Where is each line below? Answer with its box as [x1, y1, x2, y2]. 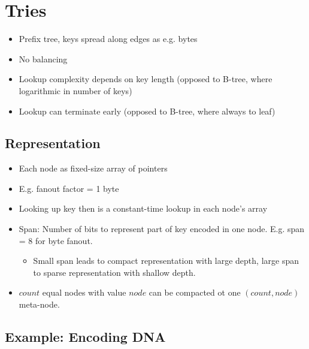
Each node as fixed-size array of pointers [19, 162, 168, 174]
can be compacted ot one [149, 286, 241, 299]
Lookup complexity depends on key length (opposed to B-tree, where [19, 73, 272, 85]
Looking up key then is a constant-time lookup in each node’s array [19, 202, 268, 215]
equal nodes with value [42, 286, 126, 299]
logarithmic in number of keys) [19, 84, 132, 97]
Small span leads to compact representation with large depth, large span [33, 254, 299, 267]
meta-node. [19, 298, 60, 311]
